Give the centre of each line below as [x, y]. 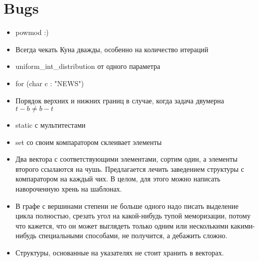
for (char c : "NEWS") [49, 83]
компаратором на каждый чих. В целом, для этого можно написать [118, 179]
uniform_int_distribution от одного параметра [88, 66]
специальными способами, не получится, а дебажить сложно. [133, 235]
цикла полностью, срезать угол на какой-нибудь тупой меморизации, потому [133, 216]
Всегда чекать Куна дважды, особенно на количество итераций [112, 49]
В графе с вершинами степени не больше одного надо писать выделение [127, 206]
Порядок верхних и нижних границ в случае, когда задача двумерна [120, 100]
